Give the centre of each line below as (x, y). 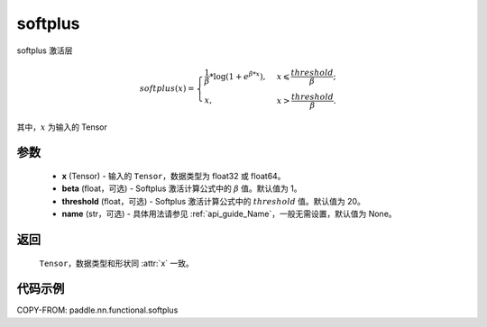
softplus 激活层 (45, 50)
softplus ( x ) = (167, 88)
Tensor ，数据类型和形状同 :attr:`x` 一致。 (116, 263)
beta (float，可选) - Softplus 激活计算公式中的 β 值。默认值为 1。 (182, 188)
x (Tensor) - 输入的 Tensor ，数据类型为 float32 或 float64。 (174, 176)
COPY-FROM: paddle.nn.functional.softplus (97, 310)
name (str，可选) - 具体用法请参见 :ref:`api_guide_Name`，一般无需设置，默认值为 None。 (229, 214)
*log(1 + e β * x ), (237, 75)
